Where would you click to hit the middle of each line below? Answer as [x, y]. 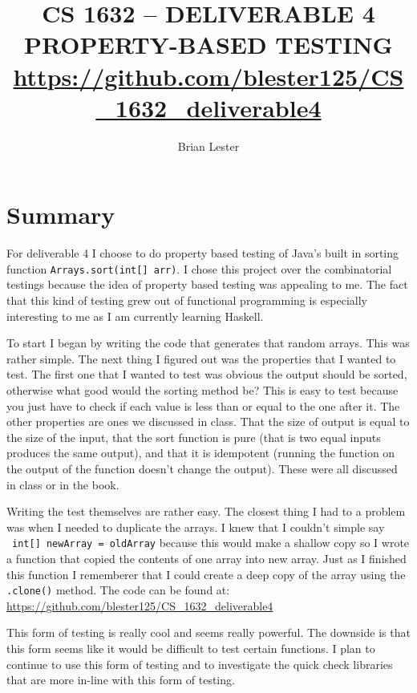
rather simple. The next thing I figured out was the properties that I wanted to [201, 358]
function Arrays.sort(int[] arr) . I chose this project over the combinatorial [199, 268]
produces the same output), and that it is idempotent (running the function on [201, 453]
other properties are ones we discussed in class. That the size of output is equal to [208, 421]
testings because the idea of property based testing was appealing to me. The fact [207, 284]
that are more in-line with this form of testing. [121, 680]
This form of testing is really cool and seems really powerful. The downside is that [208, 632]
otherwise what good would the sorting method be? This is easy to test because [202, 390]
